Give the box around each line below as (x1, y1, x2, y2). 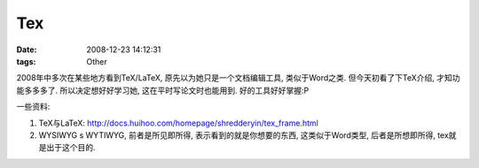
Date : (16, 44, 37, 55)
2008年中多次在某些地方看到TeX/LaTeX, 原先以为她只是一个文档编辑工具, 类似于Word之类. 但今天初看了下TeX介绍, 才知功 (16, 73, 460, 83)
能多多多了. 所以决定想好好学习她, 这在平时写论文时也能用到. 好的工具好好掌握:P (16, 85, 310, 95)
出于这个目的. (45, 142, 97, 153)
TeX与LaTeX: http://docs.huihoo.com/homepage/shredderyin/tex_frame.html (38, 118, 318, 128)
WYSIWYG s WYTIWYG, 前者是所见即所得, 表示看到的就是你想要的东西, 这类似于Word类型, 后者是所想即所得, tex (38, 129, 450, 141)
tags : (16, 56, 36, 66)
